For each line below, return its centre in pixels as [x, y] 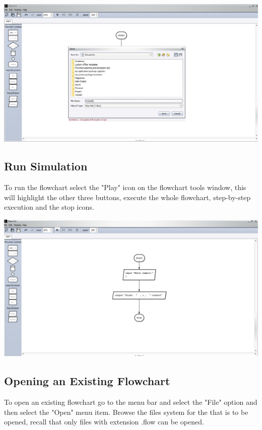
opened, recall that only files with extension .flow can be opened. [104, 422]
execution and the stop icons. [49, 207]
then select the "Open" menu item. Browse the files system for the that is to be [126, 412]
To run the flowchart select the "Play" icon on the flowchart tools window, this [125, 187]
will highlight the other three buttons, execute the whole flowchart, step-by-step [127, 197]
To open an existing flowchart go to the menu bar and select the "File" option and [131, 402]
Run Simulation [46, 166]
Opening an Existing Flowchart [87, 381]
